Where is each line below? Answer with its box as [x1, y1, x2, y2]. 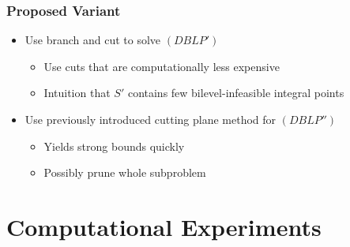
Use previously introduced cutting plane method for [24, 111, 277, 127]
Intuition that [43, 84, 111, 101]
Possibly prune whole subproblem [43, 164, 206, 181]
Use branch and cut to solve [24, 32, 161, 48]
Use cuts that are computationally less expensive [43, 58, 280, 74]
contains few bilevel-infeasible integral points [127, 84, 344, 101]
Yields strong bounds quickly [43, 137, 185, 154]
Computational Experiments [6, 210, 322, 242]
